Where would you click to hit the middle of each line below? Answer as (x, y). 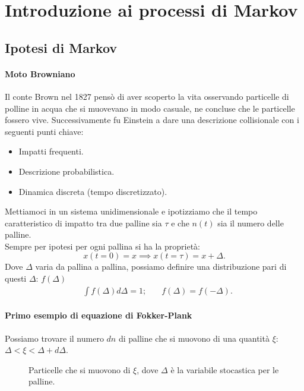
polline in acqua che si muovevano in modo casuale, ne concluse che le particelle (150, 108)
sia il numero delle (251, 223)
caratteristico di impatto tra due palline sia (83, 223)
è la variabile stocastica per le (225, 369)
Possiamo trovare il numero (54, 338)
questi (16, 278)
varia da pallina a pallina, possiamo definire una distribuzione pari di (161, 267)
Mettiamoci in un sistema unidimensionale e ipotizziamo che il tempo (131, 211)
